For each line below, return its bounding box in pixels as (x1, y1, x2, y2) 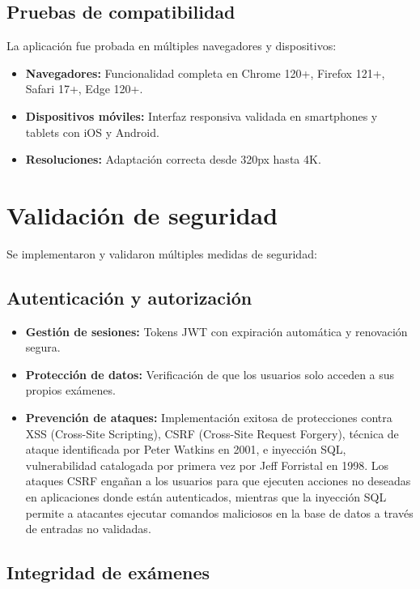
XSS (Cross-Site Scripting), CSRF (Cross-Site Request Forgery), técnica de (25, 425, 399, 442)
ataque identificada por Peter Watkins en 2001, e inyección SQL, (25, 441, 346, 458)
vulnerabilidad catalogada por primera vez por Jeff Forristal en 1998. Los (25, 456, 389, 473)
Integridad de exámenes (6, 560, 210, 585)
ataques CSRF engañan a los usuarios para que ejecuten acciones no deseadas (25, 472, 411, 489)
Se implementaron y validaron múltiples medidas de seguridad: (6, 245, 317, 262)
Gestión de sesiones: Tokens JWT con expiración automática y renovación (25, 322, 408, 339)
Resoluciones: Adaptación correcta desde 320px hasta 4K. (25, 151, 321, 168)
